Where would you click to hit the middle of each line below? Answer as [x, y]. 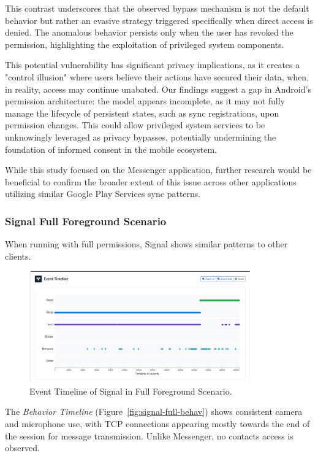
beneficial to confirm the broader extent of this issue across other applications [151, 181]
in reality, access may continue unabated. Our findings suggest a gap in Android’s [158, 89]
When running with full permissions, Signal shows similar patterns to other [146, 244]
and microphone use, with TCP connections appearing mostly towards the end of [157, 424]
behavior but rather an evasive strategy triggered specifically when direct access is [159, 20]
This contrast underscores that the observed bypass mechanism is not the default [157, 8]
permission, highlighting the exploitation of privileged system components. [145, 44]
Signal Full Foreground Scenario [86, 221]
